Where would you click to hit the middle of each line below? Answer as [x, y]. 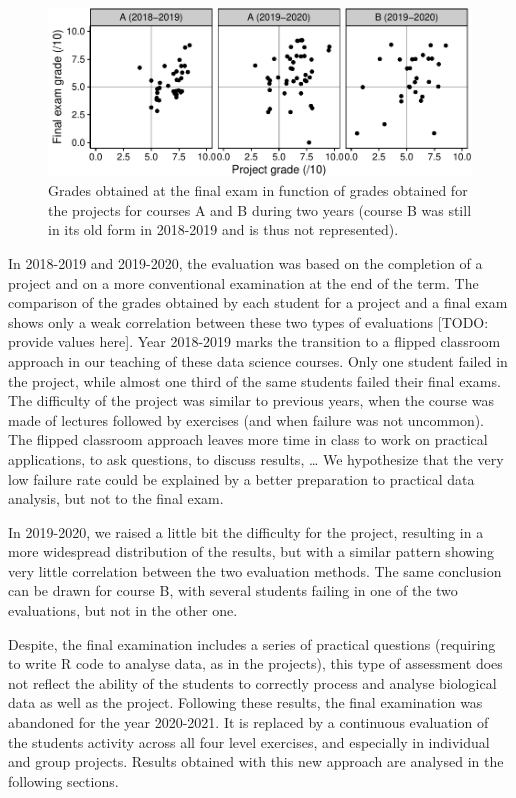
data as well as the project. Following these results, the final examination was [245, 702]
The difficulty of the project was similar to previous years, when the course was [251, 400]
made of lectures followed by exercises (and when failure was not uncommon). [246, 419]
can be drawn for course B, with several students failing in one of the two [233, 590]
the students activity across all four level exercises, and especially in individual [249, 741]
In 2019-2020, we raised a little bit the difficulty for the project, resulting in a [246, 531]
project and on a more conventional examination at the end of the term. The [243, 282]
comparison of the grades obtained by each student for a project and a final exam [258, 302]
